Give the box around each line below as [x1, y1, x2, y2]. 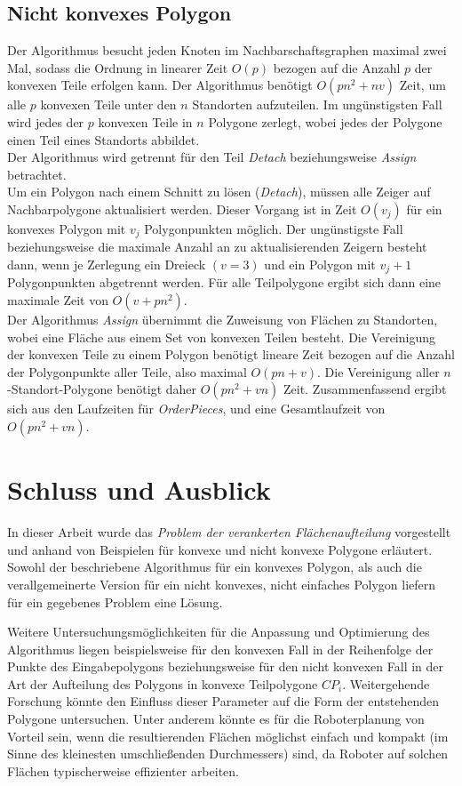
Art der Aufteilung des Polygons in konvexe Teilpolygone [7, 674, 318, 693]
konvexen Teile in [98, 112, 193, 131]
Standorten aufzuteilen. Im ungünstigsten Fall [192, 95, 442, 114]
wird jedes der [7, 112, 84, 131]
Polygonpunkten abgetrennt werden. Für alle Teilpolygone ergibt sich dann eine [7, 273, 442, 292]
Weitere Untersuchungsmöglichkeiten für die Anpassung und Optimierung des [7, 622, 430, 641]
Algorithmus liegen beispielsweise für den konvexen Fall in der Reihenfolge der [7, 639, 434, 658]
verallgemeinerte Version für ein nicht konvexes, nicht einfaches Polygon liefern [7, 574, 436, 593]
